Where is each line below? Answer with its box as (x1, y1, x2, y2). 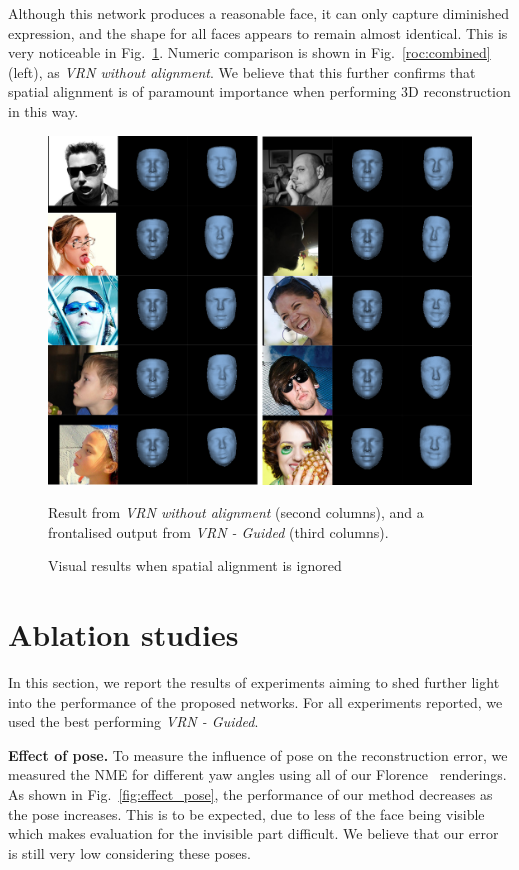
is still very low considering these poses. (8, 842, 251, 863)
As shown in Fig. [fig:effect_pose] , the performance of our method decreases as (8, 784, 493, 805)
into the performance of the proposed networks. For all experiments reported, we (8, 691, 503, 712)
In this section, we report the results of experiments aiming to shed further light (8, 672, 500, 693)
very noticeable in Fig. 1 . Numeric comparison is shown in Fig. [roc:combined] (8, 42, 491, 63)
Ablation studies (8, 614, 239, 655)
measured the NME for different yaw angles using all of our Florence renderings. (8, 764, 507, 785)
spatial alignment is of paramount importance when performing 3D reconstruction (8, 81, 511, 102)
